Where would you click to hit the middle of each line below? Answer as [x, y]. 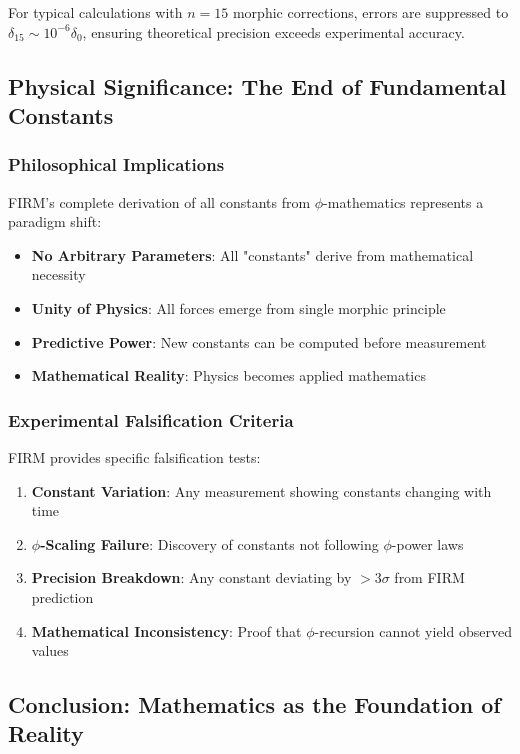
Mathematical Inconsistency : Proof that [166, 630]
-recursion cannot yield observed [413, 630]
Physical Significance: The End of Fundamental [257, 85]
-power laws [427, 543]
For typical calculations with [95, 12]
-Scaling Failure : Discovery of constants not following [209, 543]
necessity [58, 274]
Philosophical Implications [116, 164]
